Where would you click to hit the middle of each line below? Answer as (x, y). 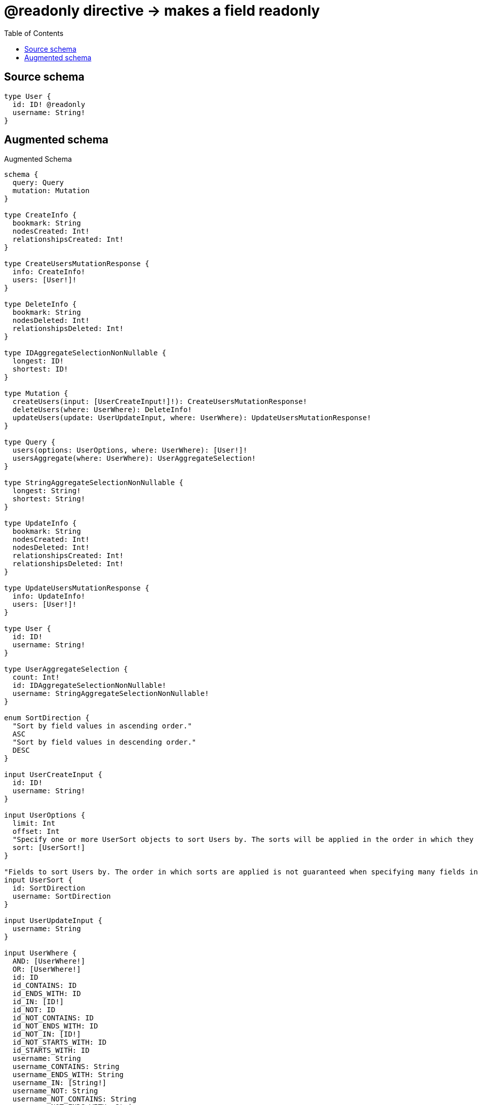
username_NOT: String (55, 1091)
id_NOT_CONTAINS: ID (53, 1018)
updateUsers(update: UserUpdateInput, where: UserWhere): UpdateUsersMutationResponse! (192, 418)
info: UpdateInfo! (49, 596)
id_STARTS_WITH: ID (51, 1051)
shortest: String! (49, 499)
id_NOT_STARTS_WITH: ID (59, 1042)
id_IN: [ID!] (38, 1002)
